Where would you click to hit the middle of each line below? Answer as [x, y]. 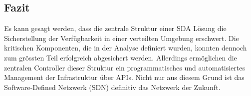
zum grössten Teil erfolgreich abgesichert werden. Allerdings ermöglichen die [121, 57]
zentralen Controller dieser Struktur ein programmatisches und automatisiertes [125, 67]
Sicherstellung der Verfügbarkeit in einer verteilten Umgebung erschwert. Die [122, 38]
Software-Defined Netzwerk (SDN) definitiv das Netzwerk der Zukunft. [112, 87]
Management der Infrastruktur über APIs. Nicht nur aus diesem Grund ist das [124, 77]
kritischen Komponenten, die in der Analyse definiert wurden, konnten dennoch [125, 48]
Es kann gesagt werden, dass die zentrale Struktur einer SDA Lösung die [115, 28]
